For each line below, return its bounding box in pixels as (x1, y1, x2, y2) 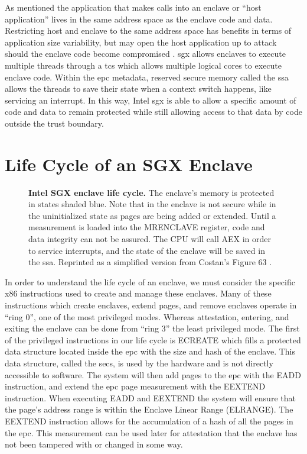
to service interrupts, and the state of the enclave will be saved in (28, 244, 265, 256)
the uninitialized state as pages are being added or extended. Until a (28, 209, 276, 221)
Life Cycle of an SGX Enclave (5, 152, 253, 176)
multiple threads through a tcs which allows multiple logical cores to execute (5, 59, 282, 71)
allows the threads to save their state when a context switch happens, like (5, 82, 272, 95)
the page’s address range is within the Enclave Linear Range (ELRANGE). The (5, 403, 293, 416)
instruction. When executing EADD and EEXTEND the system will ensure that (5, 391, 296, 404)
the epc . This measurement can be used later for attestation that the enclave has (5, 426, 298, 439)
